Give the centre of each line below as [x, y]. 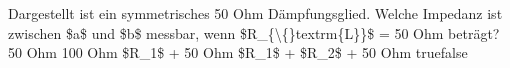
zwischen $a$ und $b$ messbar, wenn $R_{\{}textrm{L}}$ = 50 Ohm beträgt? [254, 32]
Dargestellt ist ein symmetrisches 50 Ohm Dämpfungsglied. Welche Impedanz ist [255, 13]
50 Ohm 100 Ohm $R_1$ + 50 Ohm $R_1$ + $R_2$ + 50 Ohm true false [238, 52]
